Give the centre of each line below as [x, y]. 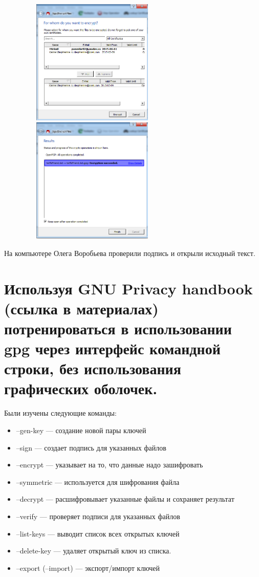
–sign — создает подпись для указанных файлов [91, 447]
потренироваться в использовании [118, 328]
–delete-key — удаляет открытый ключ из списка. [94, 551]
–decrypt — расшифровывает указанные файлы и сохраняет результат [125, 499]
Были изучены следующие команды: [60, 413]
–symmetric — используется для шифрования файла [98, 482]
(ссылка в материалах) [81, 308]
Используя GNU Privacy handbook [128, 288]
